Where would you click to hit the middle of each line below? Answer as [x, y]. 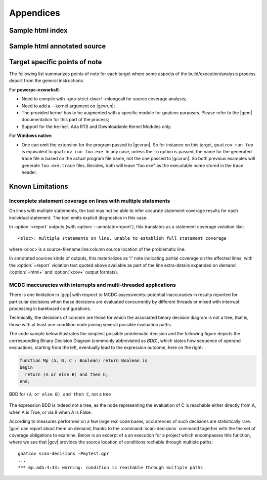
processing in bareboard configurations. [50, 308]
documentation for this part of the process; [66, 120]
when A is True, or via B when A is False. [51, 412]
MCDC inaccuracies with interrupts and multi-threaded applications [92, 285]
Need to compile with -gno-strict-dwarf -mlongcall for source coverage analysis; [104, 99]
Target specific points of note [56, 62]
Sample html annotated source [58, 46]
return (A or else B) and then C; [67, 374]
